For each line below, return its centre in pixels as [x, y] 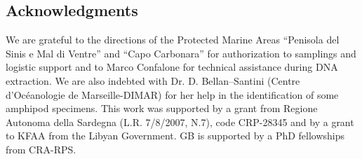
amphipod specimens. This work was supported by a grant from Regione [162, 108]
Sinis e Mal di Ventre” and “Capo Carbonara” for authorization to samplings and [181, 53]
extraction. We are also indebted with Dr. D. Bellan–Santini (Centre [153, 80]
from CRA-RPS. [41, 149]
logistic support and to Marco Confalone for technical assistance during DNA [172, 67]
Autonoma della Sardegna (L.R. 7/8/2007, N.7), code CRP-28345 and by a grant [180, 122]
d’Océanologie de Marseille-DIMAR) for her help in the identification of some [172, 94]
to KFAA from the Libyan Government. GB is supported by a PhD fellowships [175, 136]
